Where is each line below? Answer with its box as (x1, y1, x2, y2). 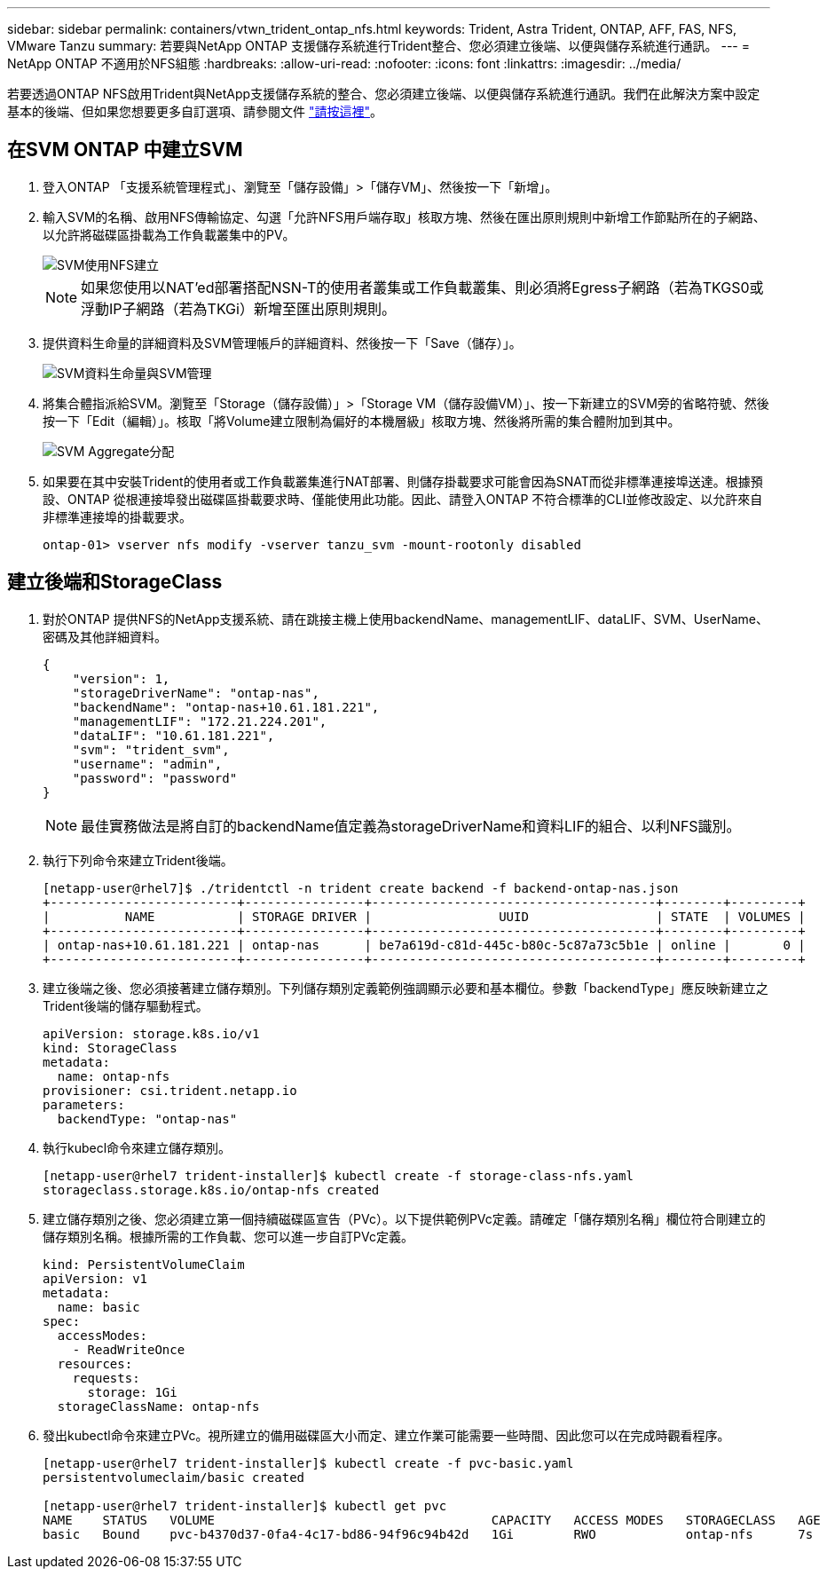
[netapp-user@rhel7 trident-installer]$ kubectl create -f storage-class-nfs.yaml (43, 1168, 634, 1183)
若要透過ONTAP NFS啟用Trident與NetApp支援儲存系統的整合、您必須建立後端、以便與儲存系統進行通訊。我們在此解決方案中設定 (7, 86, 760, 101)
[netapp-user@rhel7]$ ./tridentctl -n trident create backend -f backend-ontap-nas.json (43, 880, 679, 895)
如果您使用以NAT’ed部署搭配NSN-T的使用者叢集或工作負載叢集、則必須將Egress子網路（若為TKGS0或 (81, 278, 764, 296)
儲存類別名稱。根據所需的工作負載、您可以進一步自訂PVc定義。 (43, 1228, 413, 1244)
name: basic (57, 1299, 140, 1314)
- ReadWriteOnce (72, 1342, 185, 1357)
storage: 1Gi (87, 1384, 177, 1399)
